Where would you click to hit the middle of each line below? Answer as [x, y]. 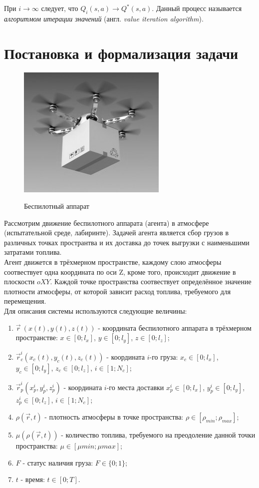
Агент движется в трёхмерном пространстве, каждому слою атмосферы [113, 262]
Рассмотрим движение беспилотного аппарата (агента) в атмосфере [107, 223]
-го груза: [164, 356]
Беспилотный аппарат [57, 206]
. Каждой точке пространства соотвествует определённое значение [151, 281]
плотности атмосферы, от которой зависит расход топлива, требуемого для [118, 291]
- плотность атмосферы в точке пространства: [114, 417]
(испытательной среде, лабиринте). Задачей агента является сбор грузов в [117, 233]
